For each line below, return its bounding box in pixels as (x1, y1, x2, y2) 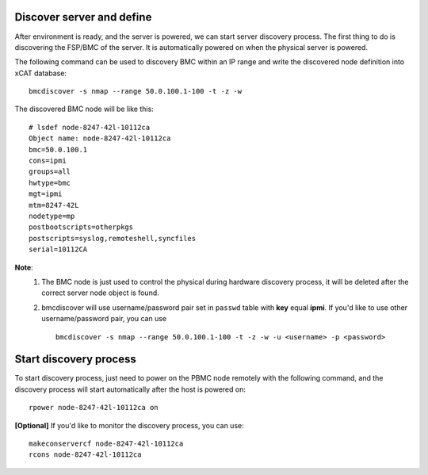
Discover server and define (14, 10, 152, 24)
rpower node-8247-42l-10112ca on (29, 403, 159, 412)
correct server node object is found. (41, 288, 160, 297)
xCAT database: (14, 68, 67, 78)
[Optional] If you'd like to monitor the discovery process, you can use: (14, 420, 245, 430)
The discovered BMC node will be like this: (14, 104, 154, 114)
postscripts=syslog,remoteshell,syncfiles (29, 234, 197, 243)
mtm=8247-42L (29, 201, 79, 209)
